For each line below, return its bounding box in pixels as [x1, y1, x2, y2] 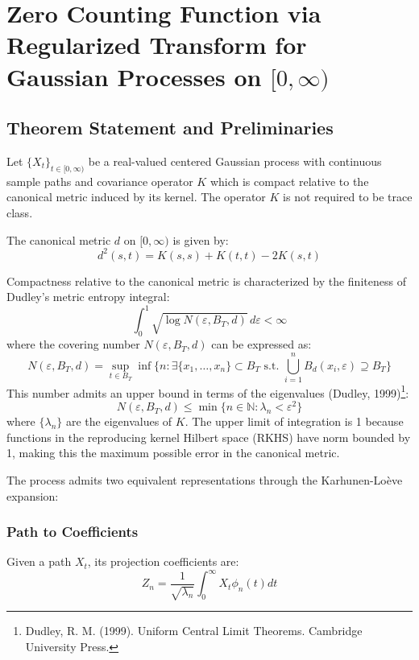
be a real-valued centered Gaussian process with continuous [88, 152, 382, 169]
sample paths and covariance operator [6, 172, 193, 189]
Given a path [6, 553, 72, 570]
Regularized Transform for [6, 28, 307, 61]
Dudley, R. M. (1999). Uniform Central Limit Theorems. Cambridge [25, 622, 363, 639]
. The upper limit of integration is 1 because [185, 413, 404, 430]
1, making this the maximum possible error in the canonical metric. [6, 444, 340, 461]
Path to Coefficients [6, 522, 139, 542]
